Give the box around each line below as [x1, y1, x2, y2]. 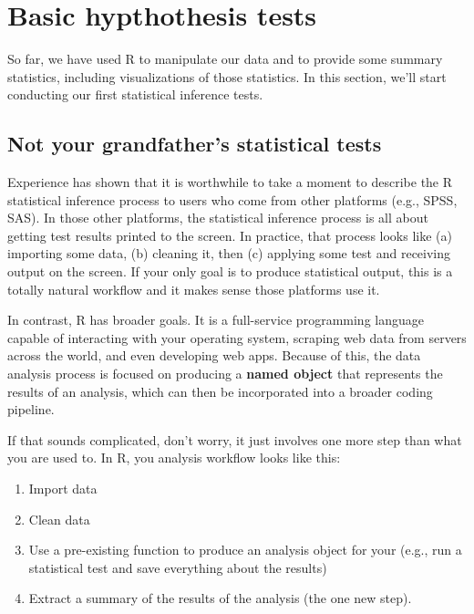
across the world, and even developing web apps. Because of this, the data [7, 346, 421, 365]
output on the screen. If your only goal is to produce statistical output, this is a [7, 262, 453, 281]
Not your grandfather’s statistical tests [7, 130, 382, 158]
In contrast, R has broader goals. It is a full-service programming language [7, 310, 424, 329]
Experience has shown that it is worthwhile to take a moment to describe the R [7, 172, 453, 192]
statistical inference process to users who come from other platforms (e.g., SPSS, [7, 190, 458, 209]
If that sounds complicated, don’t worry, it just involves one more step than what [7, 430, 462, 449]
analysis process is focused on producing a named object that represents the [7, 364, 443, 383]
